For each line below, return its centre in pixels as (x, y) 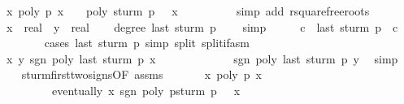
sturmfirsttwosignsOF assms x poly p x (141, 74)
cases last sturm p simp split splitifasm (147, 43)
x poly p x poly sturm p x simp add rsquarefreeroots (188, 11)
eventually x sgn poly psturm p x (146, 90)
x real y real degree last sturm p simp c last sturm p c (202, 26)
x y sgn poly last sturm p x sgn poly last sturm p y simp (202, 58)
